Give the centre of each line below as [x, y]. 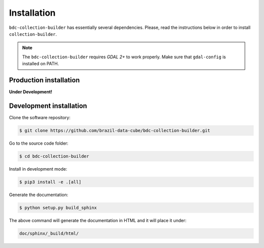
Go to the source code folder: [39, 143]
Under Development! [31, 92]
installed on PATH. [41, 64]
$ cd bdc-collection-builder [54, 156]
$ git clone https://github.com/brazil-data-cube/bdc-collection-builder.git [115, 130]
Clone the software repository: [40, 117]
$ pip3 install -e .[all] [50, 182]
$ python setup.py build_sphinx [58, 208]
